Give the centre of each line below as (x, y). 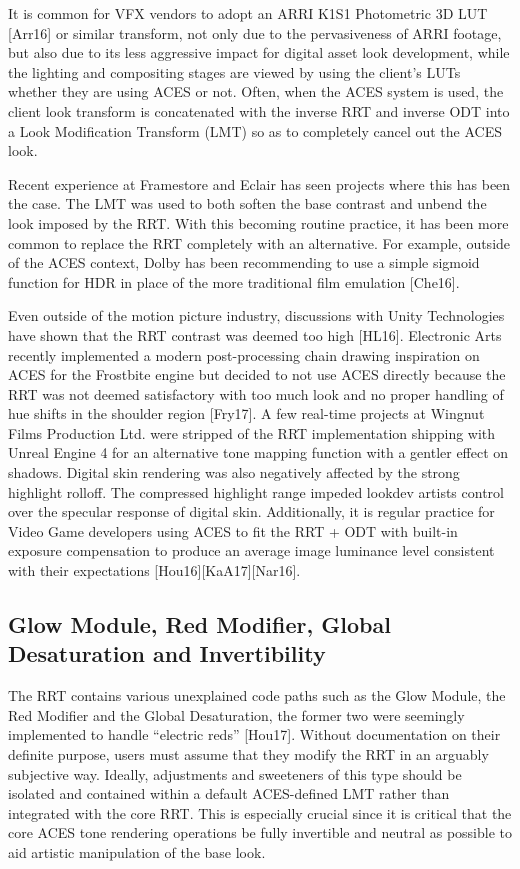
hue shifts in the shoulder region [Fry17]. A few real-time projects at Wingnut (246, 413)
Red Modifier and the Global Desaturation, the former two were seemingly (236, 714)
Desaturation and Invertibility (167, 653)
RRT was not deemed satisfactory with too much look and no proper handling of (256, 393)
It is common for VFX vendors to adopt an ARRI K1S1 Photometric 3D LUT (248, 13)
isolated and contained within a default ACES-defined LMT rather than (229, 793)
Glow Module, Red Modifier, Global (199, 624)
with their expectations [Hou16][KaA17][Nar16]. (154, 570)
